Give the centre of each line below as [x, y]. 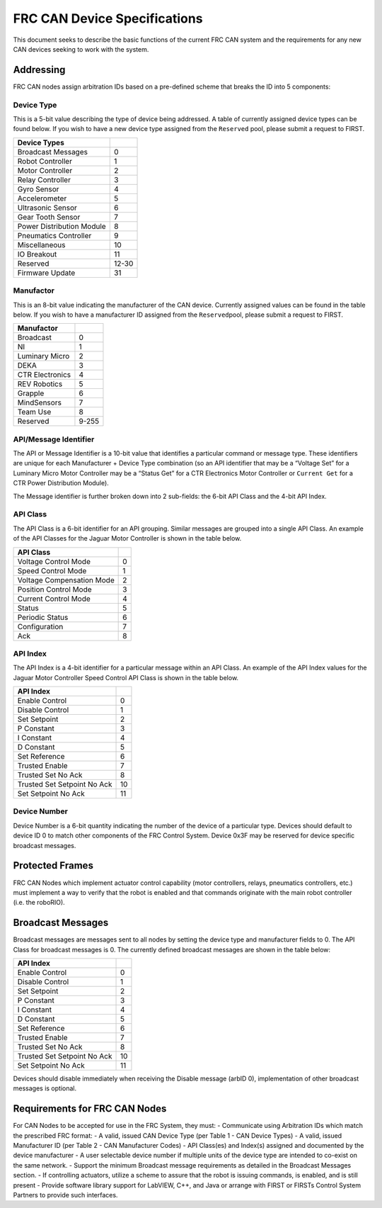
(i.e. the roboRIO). [39, 903]
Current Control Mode [54, 599]
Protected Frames [53, 865]
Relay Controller [44, 179]
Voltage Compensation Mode [66, 580]
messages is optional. [45, 1088]
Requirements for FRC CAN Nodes [90, 1109]
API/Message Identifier [54, 439]
